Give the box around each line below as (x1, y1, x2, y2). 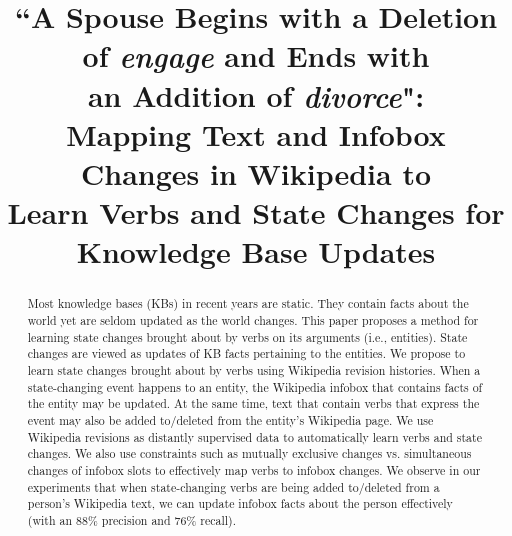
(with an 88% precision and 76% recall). (27, 511, 237, 528)
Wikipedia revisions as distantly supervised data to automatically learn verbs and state (27, 428, 482, 445)
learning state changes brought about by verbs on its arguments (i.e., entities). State (27, 328, 468, 345)
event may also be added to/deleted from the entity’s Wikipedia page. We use (27, 411, 434, 428)
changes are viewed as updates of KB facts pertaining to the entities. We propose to (27, 345, 466, 362)
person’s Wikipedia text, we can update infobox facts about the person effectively (27, 495, 453, 512)
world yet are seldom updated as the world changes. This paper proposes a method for (27, 311, 479, 328)
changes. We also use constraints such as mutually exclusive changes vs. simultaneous (27, 445, 472, 462)
